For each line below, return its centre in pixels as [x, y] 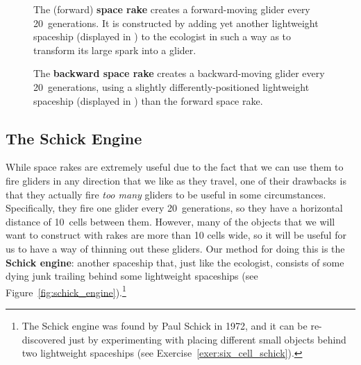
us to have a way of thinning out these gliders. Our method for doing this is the [175, 248]
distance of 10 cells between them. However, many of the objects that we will [170, 221]
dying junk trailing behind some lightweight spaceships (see [132, 276]
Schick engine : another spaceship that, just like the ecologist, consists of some [175, 262]
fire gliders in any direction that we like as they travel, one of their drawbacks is [176, 180]
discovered [44, 339]
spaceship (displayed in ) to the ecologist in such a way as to [162, 36]
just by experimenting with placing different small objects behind [208, 339]
